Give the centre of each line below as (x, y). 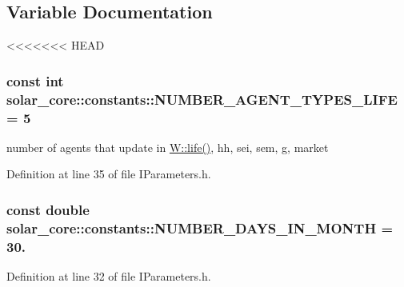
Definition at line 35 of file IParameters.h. (109, 174)
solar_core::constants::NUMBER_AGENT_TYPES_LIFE (202, 99)
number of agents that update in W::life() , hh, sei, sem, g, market (168, 147)
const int (35, 80)
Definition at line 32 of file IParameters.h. (109, 276)
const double (48, 209)
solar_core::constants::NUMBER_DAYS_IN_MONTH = (200, 227)
